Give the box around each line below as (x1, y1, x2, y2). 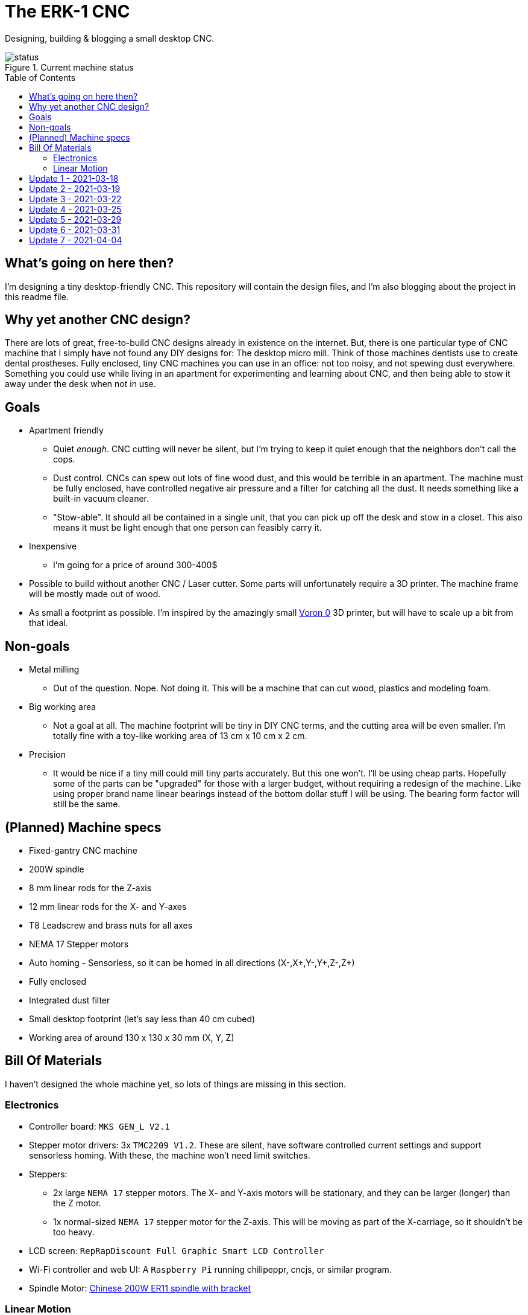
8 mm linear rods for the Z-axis (29, 882, 152, 893)
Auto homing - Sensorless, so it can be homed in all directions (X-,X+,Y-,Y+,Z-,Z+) (29, 957, 355, 968)
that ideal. (29, 618, 68, 629)
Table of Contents (5, 72, 76, 83)
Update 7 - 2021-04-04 (29, 234, 122, 245)
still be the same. (53, 799, 121, 810)
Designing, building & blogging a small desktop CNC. (5, 33, 215, 43)
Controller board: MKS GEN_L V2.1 (29, 1121, 170, 1131)
